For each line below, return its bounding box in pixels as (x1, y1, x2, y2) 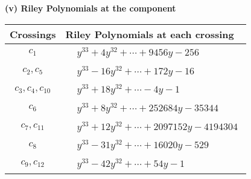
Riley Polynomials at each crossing (65, 27, 234, 41)
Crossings (10, 27, 56, 41)
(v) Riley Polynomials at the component (5, 2, 176, 14)
